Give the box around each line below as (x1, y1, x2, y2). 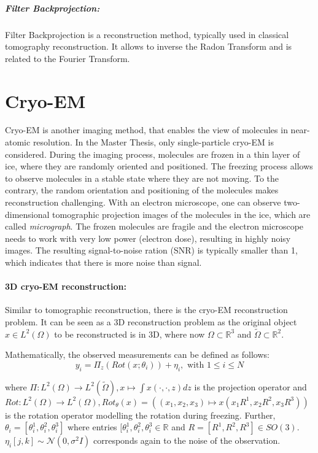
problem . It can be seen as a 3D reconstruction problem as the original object (5, 315, 297, 328)
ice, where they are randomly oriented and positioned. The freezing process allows (5, 160, 313, 172)
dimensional (5, 207, 50, 220)
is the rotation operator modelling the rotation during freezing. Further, (5, 408, 276, 421)
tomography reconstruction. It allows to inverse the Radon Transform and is (5, 40, 292, 53)
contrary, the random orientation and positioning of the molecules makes (5, 184, 279, 196)
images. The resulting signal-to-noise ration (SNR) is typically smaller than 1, (5, 244, 298, 257)
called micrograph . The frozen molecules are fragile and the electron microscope (5, 220, 304, 233)
